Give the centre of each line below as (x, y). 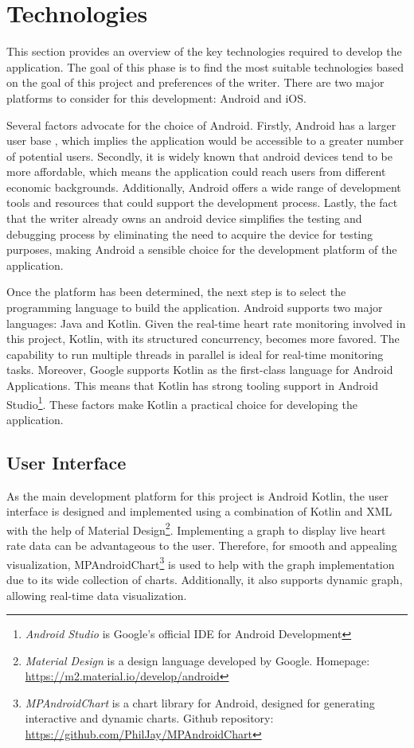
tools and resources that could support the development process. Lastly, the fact (202, 203)
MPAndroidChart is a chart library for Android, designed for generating (200, 702)
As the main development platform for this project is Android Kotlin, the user (197, 495)
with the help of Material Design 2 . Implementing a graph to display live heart (196, 528)
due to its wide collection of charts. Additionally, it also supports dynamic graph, (205, 579)
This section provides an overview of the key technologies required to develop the (204, 51)
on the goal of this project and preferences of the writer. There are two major (195, 82)
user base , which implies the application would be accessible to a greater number (205, 140)
